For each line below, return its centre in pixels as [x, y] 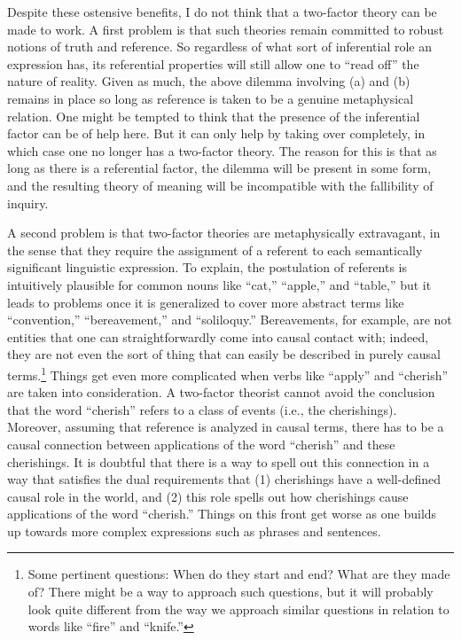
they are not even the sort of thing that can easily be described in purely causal [224, 354]
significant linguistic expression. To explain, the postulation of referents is [207, 267]
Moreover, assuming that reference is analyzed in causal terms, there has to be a [226, 427]
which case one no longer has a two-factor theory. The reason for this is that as [222, 150]
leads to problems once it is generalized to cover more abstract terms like [206, 302]
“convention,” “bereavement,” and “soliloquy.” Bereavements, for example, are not [230, 320]
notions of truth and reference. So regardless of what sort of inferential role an [219, 47]
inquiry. [28, 203]
